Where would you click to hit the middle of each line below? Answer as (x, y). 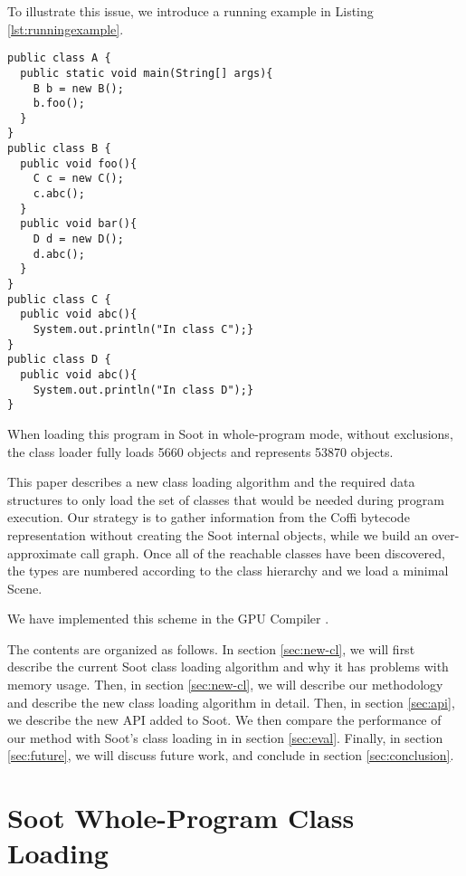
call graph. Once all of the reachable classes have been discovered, (262, 552)
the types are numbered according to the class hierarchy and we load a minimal (228, 571)
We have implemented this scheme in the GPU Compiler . (168, 619)
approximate (42, 552)
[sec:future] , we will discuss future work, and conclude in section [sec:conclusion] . (231, 755)
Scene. (25, 588)
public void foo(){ (79, 163)
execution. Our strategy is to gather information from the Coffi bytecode (209, 517)
